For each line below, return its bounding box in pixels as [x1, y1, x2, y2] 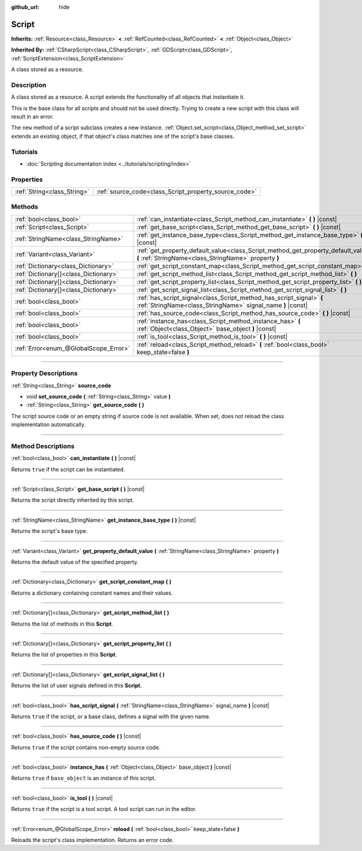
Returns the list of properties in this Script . [11, 651, 117, 658]
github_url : [11, 4, 39, 10]
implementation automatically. [11, 421, 86, 429]
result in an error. [11, 113, 54, 120]
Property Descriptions [11, 369, 78, 378]
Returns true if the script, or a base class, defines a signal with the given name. [11, 713, 211, 720]
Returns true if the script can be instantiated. [11, 465, 125, 473]
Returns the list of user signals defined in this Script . [11, 682, 142, 689]
